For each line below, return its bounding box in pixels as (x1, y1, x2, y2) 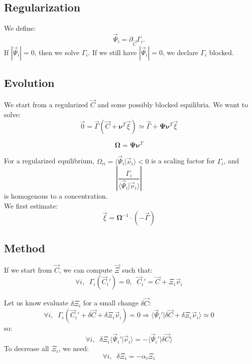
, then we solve (34, 47, 80, 57)
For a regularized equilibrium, (4, 155, 94, 166)
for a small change (83, 297, 139, 308)
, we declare (162, 47, 198, 57)
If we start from (4, 264, 52, 275)
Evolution (4, 75, 55, 90)
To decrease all (4, 343, 49, 354)
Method (4, 240, 45, 255)
